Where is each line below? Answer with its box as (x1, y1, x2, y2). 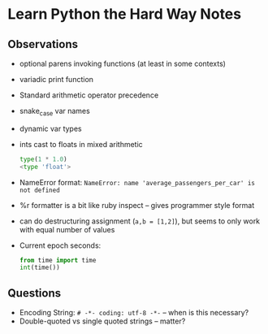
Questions (7, 286, 62, 300)
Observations (7, 37, 79, 51)
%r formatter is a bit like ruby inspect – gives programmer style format (19, 200, 255, 210)
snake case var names (19, 106, 90, 118)
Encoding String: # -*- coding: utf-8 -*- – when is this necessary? (19, 308, 249, 318)
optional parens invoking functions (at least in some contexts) (19, 59, 227, 68)
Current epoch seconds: (19, 241, 102, 250)
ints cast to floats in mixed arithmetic (19, 139, 143, 149)
